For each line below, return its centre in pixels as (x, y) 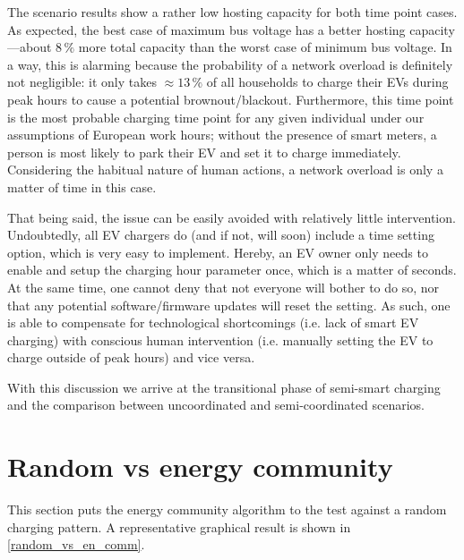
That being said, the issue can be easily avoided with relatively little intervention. (232, 217)
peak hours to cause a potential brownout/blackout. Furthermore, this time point (231, 99)
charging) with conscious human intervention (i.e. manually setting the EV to (220, 339)
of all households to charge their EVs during (327, 82)
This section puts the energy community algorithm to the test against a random (227, 509)
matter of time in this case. (82, 187)
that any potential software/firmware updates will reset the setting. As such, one (229, 305)
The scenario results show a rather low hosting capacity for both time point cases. (232, 12)
